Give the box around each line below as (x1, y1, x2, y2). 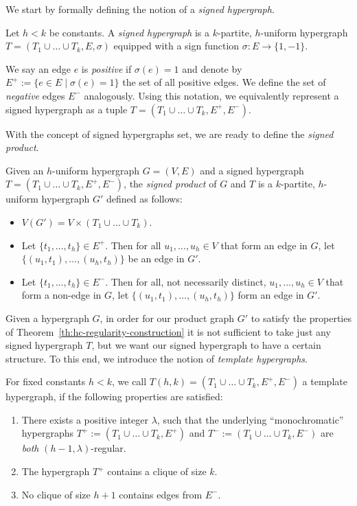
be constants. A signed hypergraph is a (49, 25, 209, 39)
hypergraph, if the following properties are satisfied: (5, 389, 223, 404)
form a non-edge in (21, 288, 102, 302)
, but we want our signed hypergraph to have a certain (91, 338, 321, 352)
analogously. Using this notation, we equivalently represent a (84, 88, 339, 102)
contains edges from (119, 487, 203, 501)
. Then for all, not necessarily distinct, (105, 274, 266, 288)
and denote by (182, 61, 242, 76)
